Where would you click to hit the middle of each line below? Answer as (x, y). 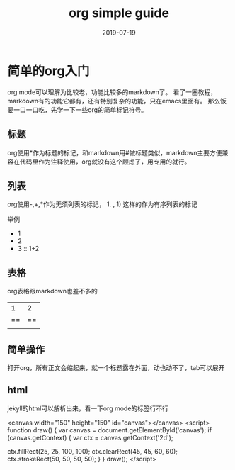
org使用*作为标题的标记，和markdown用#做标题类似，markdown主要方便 (115, 152)
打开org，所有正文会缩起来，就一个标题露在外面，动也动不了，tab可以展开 (116, 367)
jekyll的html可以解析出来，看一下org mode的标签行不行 (88, 408)
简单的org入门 (48, 71)
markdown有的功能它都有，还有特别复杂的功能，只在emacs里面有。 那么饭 (117, 101)
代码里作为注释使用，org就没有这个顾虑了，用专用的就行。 (105, 162)
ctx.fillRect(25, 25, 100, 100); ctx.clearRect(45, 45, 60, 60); (93, 451)
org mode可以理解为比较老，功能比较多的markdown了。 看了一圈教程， (112, 92)
